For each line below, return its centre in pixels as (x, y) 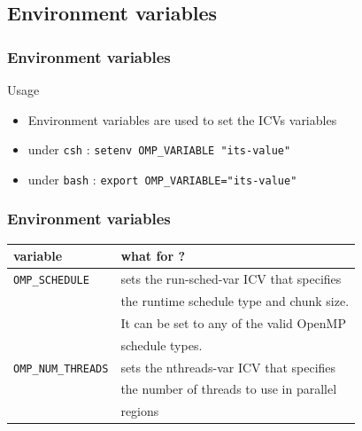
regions (140, 411)
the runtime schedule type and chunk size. (235, 300)
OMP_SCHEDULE (51, 281)
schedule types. (162, 345)
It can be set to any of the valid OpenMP (233, 322)
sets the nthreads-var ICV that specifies (228, 367)
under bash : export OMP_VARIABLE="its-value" (162, 179)
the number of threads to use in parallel (229, 389)
